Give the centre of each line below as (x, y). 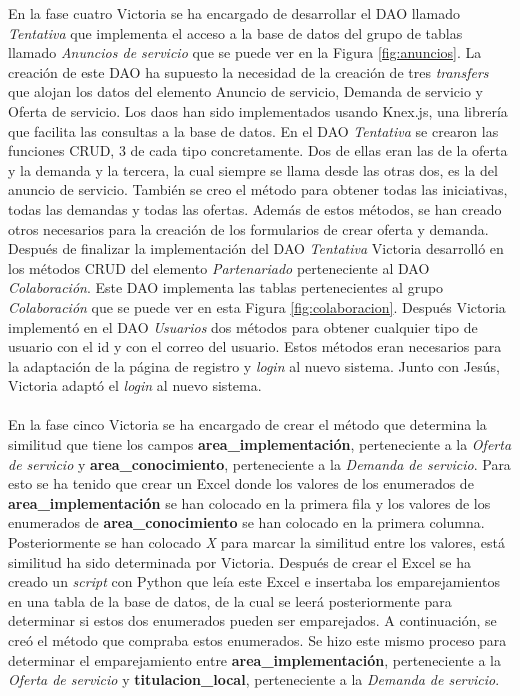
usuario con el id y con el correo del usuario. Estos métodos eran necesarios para (255, 346)
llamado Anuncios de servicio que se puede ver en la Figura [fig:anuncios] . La (245, 52)
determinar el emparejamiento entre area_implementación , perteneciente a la (254, 659)
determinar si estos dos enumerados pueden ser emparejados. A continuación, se (252, 620)
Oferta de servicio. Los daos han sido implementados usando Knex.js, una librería (258, 110)
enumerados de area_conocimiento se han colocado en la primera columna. (246, 522)
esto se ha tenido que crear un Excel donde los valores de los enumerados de (241, 483)
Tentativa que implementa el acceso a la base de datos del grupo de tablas (235, 32)
